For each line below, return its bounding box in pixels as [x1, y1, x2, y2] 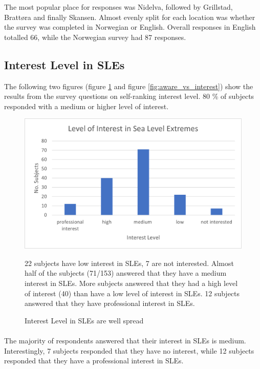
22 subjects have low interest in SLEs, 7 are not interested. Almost [25, 257, 234, 268]
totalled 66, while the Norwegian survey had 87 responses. [4, 31, 186, 42]
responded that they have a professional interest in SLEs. [4, 355, 184, 366]
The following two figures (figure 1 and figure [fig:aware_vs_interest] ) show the [4, 80, 253, 91]
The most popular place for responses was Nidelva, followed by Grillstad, [4, 2, 233, 12]
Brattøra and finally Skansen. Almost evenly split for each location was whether [4, 11, 255, 22]
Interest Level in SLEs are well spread [25, 315, 144, 325]
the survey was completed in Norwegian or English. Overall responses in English [4, 22, 256, 32]
